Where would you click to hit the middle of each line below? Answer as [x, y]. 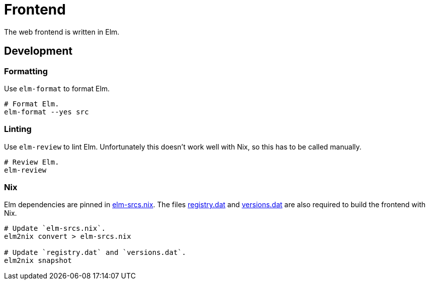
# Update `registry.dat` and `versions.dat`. [95, 253]
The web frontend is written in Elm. [62, 32]
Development [38, 51]
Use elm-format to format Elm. [57, 88]
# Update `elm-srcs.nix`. [55, 229]
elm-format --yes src [46, 112]
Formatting [26, 71]
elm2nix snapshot [38, 261]
